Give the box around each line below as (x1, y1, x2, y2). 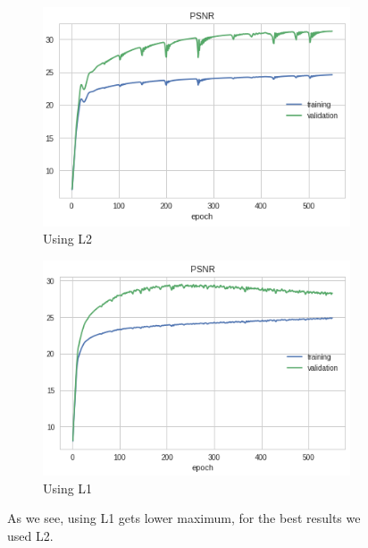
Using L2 (43, 229, 93, 248)
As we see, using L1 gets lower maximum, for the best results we (7, 509, 361, 527)
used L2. (7, 526, 54, 544)
